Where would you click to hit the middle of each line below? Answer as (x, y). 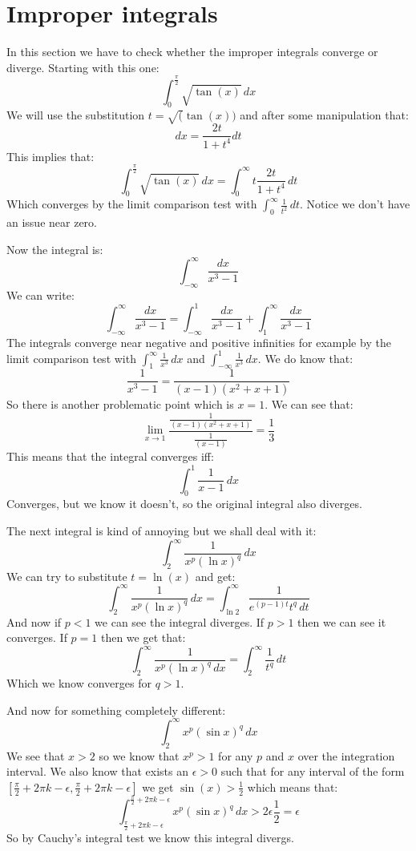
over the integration (346, 755)
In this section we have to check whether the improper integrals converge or (192, 52)
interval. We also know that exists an (97, 771)
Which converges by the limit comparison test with (132, 204)
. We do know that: (305, 358)
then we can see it (342, 621)
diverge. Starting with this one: (83, 67)
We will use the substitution (76, 115)
